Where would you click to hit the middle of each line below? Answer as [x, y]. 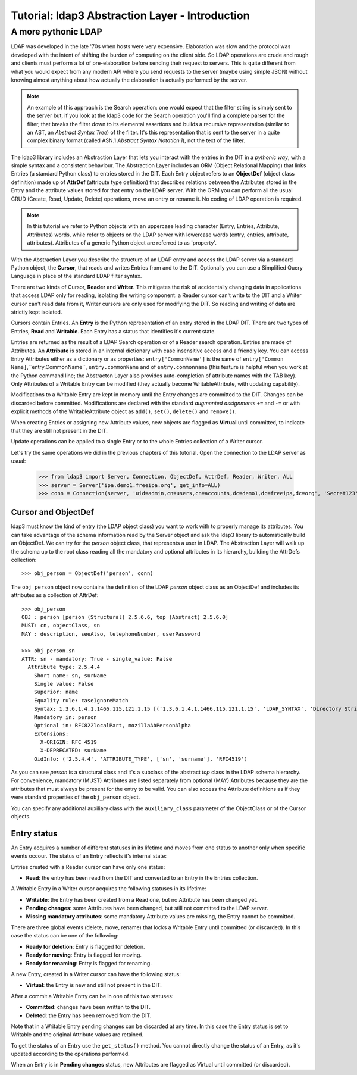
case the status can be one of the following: [65, 936]
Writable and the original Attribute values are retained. [77, 1035]
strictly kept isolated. [37, 312]
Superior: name [56, 692]
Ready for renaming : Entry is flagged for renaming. [89, 963]
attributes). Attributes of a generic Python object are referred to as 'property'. [122, 243]
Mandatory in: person [65, 717]
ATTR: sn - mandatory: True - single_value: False [97, 659]
